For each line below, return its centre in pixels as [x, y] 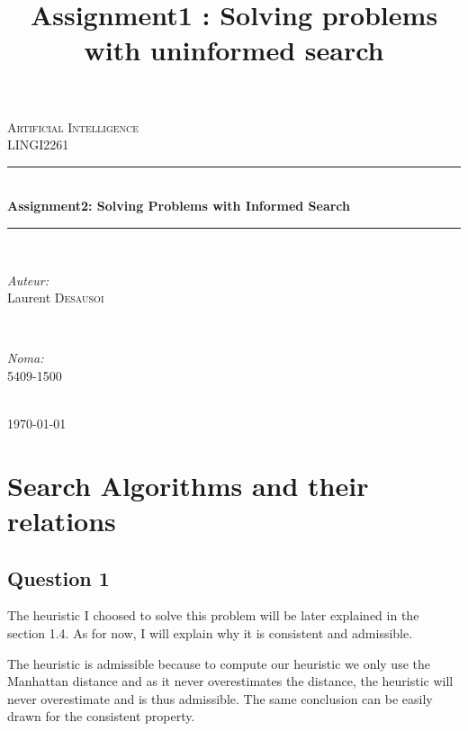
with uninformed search [234, 50]
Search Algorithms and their [188, 485]
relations [62, 521]
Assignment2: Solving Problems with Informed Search [179, 206]
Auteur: [28, 280]
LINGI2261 [38, 144]
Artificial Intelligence [73, 126]
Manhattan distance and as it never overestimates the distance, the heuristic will [230, 681]
